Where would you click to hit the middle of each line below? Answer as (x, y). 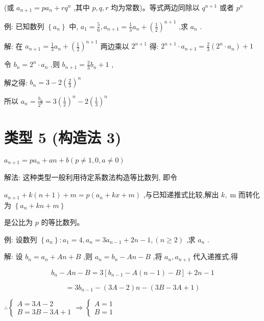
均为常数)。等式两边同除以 (155, 7)
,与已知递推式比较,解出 (181, 194)
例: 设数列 (21, 239)
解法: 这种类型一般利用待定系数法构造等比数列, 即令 (91, 177)
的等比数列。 (63, 222)
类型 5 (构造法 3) (63, 137)
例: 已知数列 (24, 26)
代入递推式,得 (216, 256)
